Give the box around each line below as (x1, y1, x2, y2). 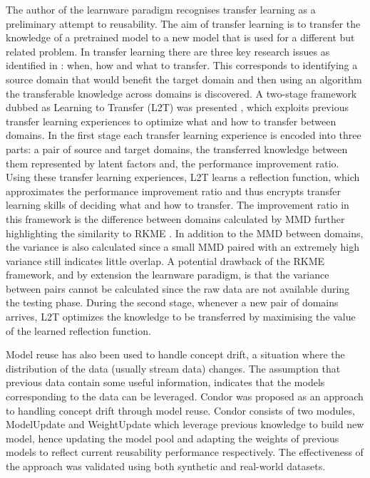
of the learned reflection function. (6, 323, 151, 338)
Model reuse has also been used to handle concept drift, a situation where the (6, 347, 345, 362)
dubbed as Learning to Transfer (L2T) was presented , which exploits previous (6, 100, 349, 115)
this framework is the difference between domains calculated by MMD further (6, 211, 345, 226)
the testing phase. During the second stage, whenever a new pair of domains (6, 295, 339, 310)
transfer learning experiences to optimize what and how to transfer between (6, 113, 336, 128)
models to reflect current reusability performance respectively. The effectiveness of (6, 445, 364, 459)
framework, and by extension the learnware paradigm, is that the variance (6, 267, 329, 282)
